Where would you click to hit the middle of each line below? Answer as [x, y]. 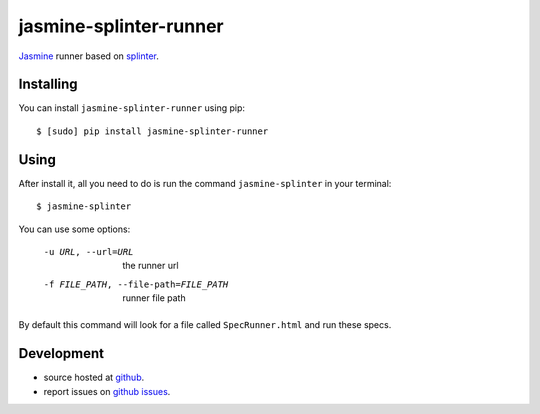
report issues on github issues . [107, 391]
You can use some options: [74, 229]
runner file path [154, 298]
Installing [48, 84]
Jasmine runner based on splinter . [89, 56]
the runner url [150, 266]
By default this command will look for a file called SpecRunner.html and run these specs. [205, 325]
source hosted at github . [94, 377]
